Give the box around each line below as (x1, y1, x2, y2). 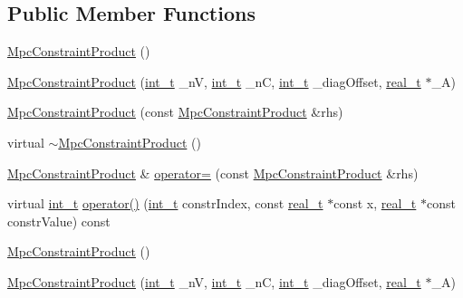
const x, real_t (333, 194, 417, 213)
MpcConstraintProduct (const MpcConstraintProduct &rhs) (7, 102, 343, 121)
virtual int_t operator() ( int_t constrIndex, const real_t (7, 194, 323, 213)
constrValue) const (7, 211, 111, 230)
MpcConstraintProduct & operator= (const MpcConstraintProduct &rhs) (7, 163, 419, 182)
